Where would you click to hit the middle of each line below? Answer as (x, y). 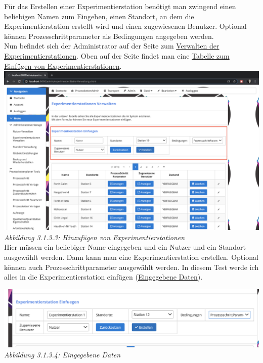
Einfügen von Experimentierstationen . (63, 65)
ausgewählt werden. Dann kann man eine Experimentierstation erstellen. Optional (131, 257)
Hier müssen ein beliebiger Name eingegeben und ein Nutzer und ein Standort (125, 247)
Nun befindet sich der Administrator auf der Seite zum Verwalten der (112, 46)
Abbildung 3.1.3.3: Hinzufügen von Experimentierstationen (95, 237)
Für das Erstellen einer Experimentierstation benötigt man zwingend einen (120, 6)
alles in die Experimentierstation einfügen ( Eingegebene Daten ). (103, 277)
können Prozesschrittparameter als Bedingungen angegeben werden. (109, 36)
